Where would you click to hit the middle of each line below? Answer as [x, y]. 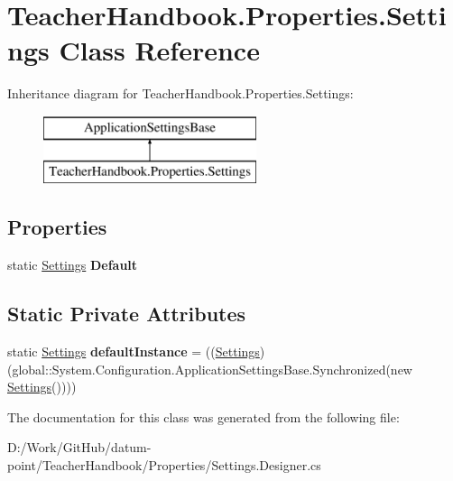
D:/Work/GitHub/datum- [79, 447]
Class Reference [159, 50]
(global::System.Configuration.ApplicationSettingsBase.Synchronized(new [210, 369]
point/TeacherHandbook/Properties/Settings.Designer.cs [164, 465]
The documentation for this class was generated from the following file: [203, 416]
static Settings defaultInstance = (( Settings [134, 351]
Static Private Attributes [127, 314]
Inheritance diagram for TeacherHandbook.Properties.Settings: [180, 93]
